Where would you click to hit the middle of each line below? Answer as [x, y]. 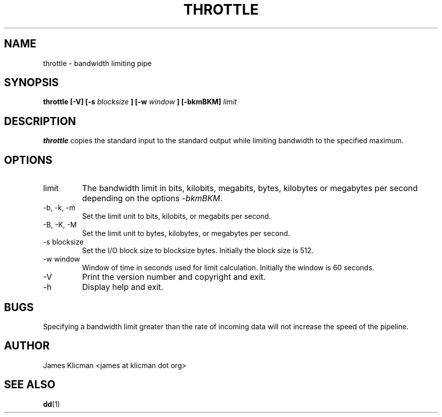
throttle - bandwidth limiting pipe [97, 63]
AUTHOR [27, 346]
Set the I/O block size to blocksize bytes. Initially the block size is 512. [198, 251]
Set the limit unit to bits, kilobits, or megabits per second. [176, 216]
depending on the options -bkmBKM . [152, 198]
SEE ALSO [30, 385]
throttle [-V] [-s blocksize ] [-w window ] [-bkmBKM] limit [140, 102]
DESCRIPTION [40, 121]
